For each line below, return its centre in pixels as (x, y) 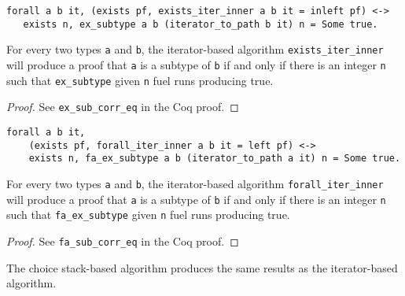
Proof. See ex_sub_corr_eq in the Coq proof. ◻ (123, 107)
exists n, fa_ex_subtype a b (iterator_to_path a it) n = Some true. (215, 159)
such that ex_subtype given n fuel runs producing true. (140, 80)
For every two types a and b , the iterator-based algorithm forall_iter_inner (195, 183)
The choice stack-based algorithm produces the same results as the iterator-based (202, 267)
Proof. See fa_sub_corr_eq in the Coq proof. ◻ (123, 240)
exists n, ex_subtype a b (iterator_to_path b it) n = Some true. (201, 24)
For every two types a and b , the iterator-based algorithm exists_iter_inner (195, 49)
